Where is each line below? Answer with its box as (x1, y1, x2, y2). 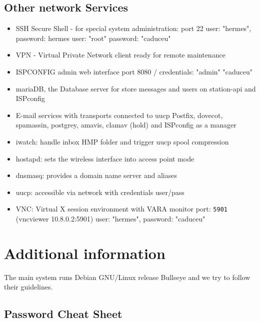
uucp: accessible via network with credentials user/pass (15, 186, 184, 197)
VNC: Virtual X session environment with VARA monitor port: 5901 (15, 203, 227, 214)
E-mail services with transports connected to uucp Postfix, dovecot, (15, 109, 223, 120)
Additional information (4, 242, 165, 263)
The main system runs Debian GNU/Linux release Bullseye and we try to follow (4, 271, 250, 282)
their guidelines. (4, 281, 53, 292)
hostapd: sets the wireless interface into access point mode (15, 153, 194, 163)
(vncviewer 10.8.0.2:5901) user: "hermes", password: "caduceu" (15, 213, 205, 223)
